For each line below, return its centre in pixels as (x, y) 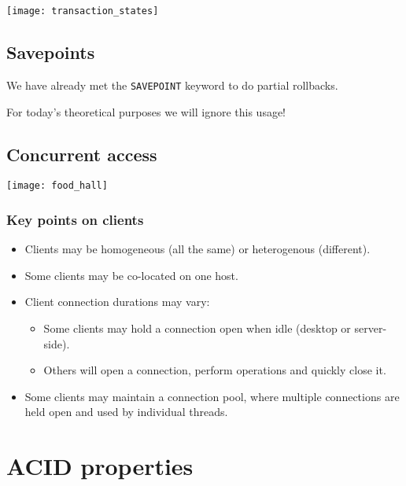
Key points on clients (75, 219)
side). (57, 343)
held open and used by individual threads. (126, 412)
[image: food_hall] (57, 186)
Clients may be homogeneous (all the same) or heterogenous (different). (197, 249)
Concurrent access (82, 154)
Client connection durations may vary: (117, 302)
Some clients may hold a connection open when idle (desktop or (197, 328)
